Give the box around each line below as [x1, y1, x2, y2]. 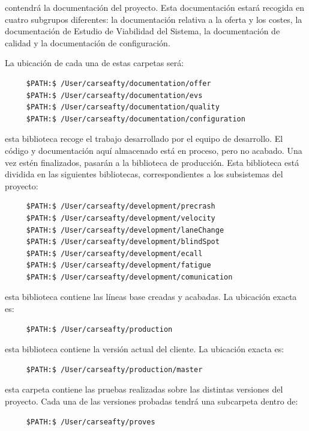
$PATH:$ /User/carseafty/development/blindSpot [26, 237, 220, 246]
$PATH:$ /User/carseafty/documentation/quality [26, 103, 220, 112]
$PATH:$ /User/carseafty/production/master [26, 365, 203, 374]
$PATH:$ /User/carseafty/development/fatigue [26, 261, 211, 270]
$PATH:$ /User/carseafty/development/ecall [26, 249, 203, 258]
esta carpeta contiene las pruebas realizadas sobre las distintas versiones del [5, 383, 283, 396]
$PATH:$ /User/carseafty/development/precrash [26, 202, 215, 211]
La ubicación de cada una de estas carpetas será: [5, 57, 184, 69]
